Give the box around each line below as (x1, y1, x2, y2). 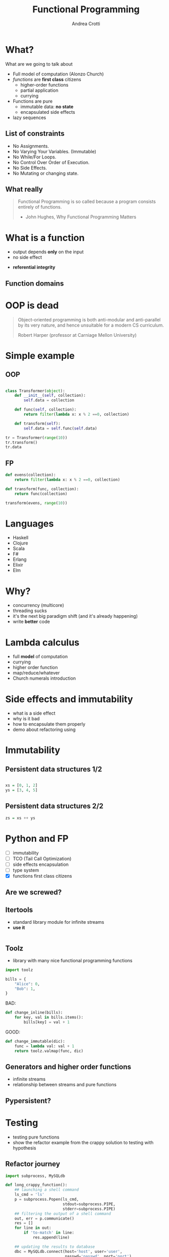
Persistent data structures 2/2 (5, 802, 103, 810)
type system (12, 867, 39, 873)
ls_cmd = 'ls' (14, 1192, 45, 1198)
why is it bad (12, 716, 40, 722)
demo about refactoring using (12, 726, 76, 733)
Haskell (12, 535, 29, 541)
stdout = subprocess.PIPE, (62, 1201, 116, 1207)
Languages (5, 518, 54, 529)
